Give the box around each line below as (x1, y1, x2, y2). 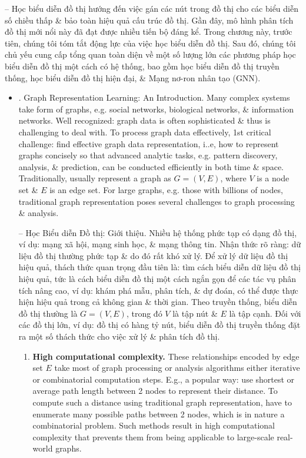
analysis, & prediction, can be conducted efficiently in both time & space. (18, 160, 284, 172)
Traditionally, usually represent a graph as (18, 172, 171, 184)
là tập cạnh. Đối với (229, 307, 301, 319)
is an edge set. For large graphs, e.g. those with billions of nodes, (49, 183, 283, 195)
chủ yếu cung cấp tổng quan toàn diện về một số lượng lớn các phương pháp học (5, 48, 296, 61)
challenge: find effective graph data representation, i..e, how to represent (18, 137, 279, 150)
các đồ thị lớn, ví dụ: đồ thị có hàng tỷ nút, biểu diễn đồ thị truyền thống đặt (18, 318, 301, 331)
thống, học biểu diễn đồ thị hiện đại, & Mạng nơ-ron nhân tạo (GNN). (5, 71, 261, 84)
